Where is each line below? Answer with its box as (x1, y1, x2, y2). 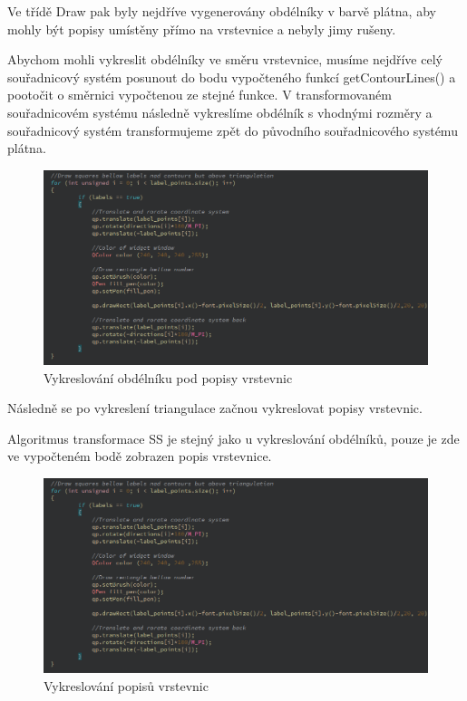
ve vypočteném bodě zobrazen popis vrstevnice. (7, 447, 272, 466)
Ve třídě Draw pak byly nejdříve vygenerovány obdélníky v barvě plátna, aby (7, 2, 436, 20)
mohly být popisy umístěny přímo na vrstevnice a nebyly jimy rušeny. (7, 19, 396, 38)
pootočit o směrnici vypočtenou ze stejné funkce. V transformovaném (7, 85, 392, 104)
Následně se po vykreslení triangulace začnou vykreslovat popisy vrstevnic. (7, 399, 423, 418)
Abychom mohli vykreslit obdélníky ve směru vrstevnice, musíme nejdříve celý (7, 50, 443, 69)
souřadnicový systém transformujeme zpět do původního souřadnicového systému (7, 120, 458, 139)
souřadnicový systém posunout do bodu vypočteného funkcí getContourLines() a (7, 67, 456, 86)
